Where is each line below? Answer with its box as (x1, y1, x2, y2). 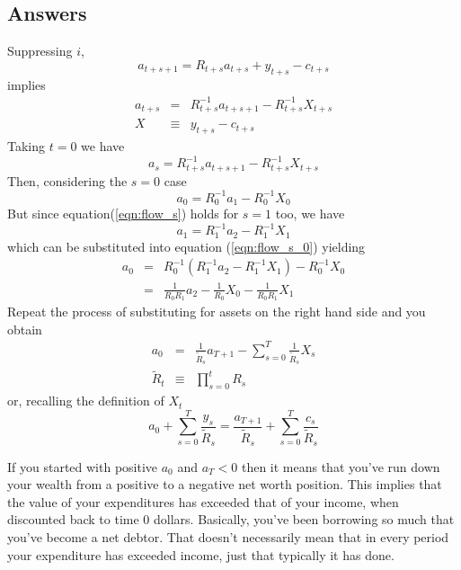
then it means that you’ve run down (241, 457, 440, 476)
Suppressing (7, 41, 73, 60)
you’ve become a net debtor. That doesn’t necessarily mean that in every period (7, 527, 449, 546)
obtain (7, 319, 42, 338)
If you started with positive (7, 457, 158, 476)
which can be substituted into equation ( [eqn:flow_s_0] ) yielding (7, 236, 366, 255)
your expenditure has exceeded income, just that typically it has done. (7, 545, 395, 564)
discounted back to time (7, 510, 139, 529)
